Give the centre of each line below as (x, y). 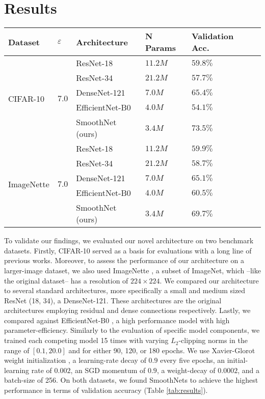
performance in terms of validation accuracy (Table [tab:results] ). (106, 390)
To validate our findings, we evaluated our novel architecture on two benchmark (129, 240)
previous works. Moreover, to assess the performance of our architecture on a (124, 260)
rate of (42, 370)
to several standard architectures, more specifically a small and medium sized (125, 290)
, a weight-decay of (186, 370)
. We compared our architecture (209, 280)
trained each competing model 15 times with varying (86, 340)
